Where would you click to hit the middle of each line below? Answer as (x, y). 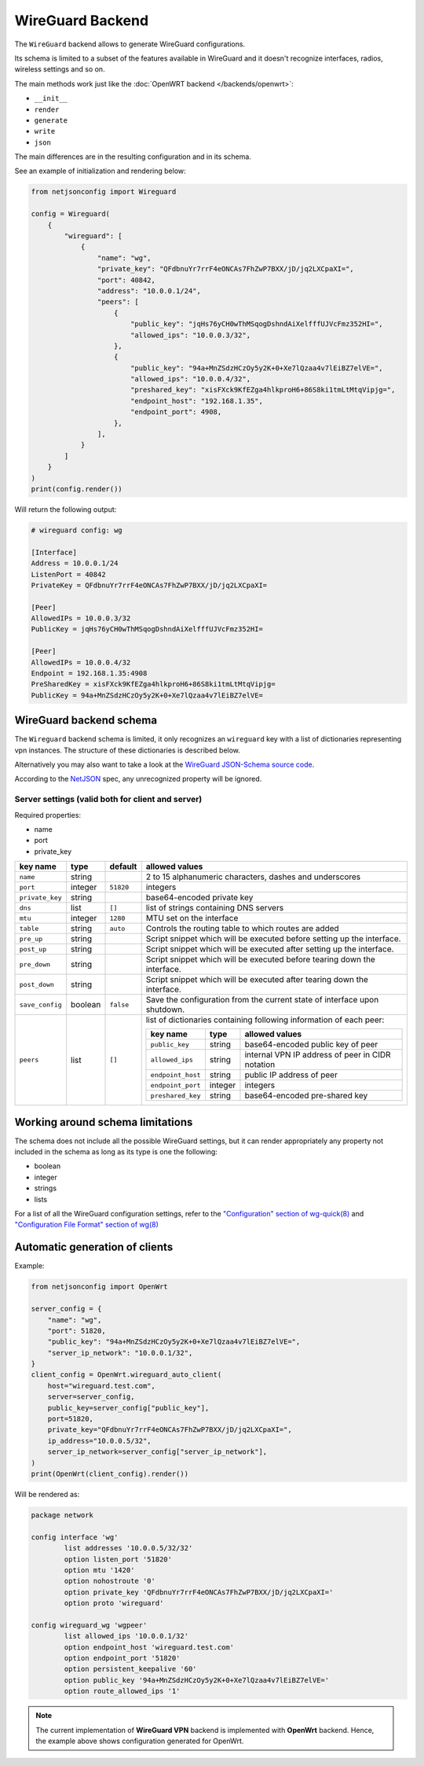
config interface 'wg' (75, 1537)
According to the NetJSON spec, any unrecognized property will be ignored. (138, 779)
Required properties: (48, 815)
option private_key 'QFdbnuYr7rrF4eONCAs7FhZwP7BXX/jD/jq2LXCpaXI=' (199, 1592)
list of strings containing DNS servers (215, 908)
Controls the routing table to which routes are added (242, 929)
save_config (40, 1004)
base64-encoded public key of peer (311, 1044)
